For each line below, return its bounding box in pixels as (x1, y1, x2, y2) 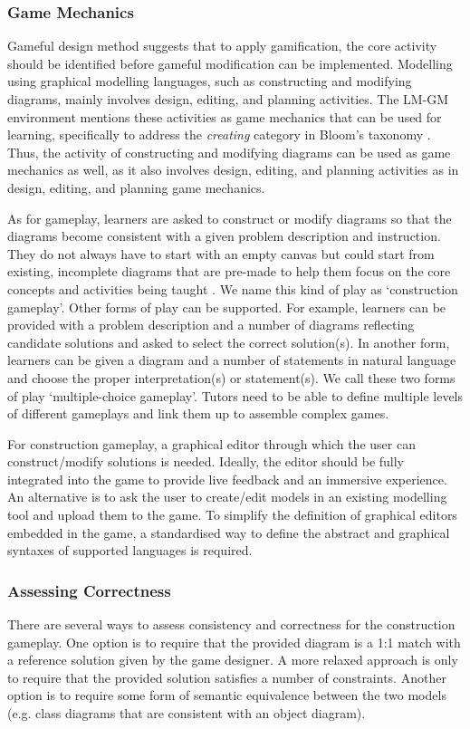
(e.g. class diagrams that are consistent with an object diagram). (7, 704, 366, 723)
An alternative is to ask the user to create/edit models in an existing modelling (7, 487, 447, 506)
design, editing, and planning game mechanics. (7, 177, 265, 197)
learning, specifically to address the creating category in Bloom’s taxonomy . (7, 125, 431, 144)
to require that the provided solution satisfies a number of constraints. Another (7, 667, 446, 686)
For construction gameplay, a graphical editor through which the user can (7, 434, 416, 453)
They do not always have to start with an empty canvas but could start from (7, 244, 435, 263)
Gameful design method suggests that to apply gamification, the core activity (7, 36, 437, 55)
